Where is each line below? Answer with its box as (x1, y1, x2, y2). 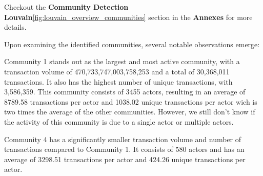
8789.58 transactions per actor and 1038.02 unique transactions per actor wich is (4, 96, 257, 107)
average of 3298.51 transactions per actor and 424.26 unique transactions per (4, 153, 246, 164)
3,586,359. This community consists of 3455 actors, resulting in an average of (4, 86, 246, 97)
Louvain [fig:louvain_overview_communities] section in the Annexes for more (4, 11, 253, 22)
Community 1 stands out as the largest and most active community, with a (4, 56, 240, 67)
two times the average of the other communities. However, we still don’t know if (4, 106, 255, 117)
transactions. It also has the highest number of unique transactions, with (4, 76, 233, 87)
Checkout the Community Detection (4, 2, 129, 12)
